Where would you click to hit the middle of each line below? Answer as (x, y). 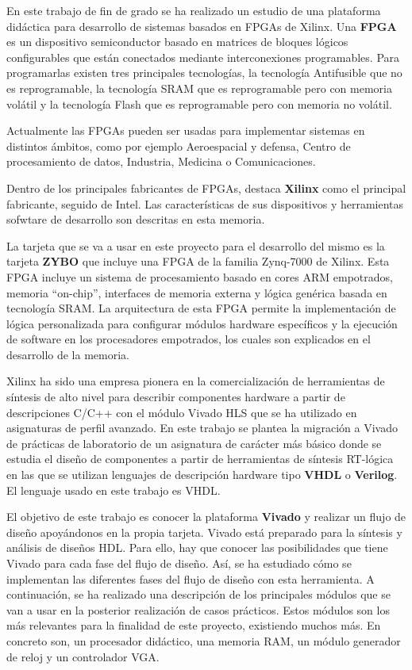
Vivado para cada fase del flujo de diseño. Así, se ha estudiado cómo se (179, 563)
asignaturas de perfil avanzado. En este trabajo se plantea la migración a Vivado (202, 428)
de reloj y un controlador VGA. (83, 656)
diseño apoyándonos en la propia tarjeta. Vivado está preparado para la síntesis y (204, 532)
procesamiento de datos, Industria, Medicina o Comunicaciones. (161, 161)
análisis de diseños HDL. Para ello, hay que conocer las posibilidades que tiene (197, 547)
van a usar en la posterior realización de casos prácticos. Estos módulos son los (198, 609)
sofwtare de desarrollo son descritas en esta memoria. (136, 219)
